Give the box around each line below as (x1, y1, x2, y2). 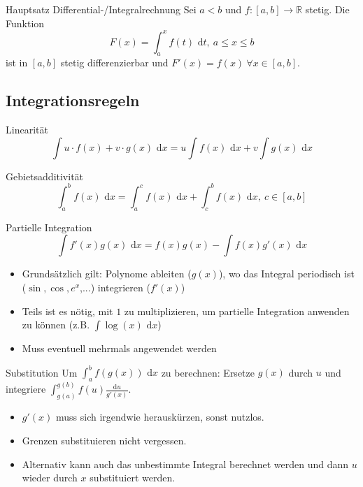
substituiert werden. (90, 470, 176, 485)
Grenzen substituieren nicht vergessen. (22, 433, 187, 447)
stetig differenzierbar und (60, 55, 169, 70)
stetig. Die (305, 2, 350, 16)
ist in (6, 55, 28, 70)
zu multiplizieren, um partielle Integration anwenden (124, 303, 350, 318)
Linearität (6, 122, 48, 137)
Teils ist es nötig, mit (22, 303, 113, 318)
